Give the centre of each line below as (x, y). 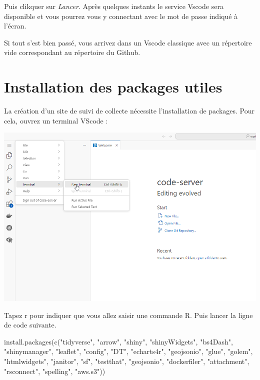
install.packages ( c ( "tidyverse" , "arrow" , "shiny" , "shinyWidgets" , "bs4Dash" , (118, 341)
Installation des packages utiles (113, 87)
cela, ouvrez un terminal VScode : (56, 120)
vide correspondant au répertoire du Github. (72, 52)
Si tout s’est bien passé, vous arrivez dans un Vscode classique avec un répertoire (128, 42)
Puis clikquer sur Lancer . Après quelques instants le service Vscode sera (114, 6)
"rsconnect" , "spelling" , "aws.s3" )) (55, 371)
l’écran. (15, 26)
